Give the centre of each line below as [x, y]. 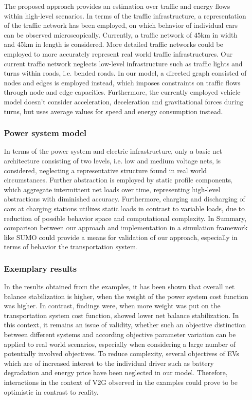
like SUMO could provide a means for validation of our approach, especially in [121, 237]
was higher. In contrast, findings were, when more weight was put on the [112, 306]
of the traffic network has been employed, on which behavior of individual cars [121, 25]
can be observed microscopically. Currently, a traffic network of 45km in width [121, 34]
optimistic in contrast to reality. [51, 391]
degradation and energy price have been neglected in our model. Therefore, [116, 372]
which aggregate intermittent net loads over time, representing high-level [112, 189]
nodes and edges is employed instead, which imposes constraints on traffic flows [122, 82]
